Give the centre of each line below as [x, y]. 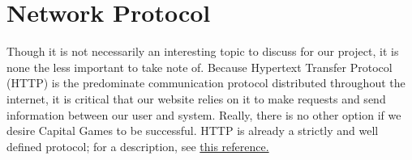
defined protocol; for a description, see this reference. [138, 146]
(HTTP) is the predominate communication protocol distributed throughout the [206, 83]
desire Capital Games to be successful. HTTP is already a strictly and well [193, 131]
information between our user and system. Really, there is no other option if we [204, 114]
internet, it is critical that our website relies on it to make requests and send [196, 98]
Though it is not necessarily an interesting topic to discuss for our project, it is [203, 51]
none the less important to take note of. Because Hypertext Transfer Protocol [200, 67]
